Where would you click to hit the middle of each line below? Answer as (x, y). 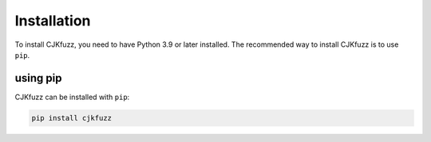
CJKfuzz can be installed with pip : (72, 97)
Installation (53, 21)
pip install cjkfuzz (71, 118)
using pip (39, 78)
